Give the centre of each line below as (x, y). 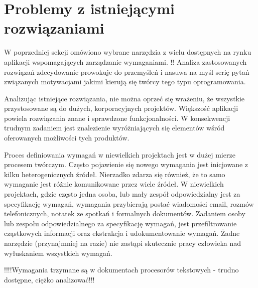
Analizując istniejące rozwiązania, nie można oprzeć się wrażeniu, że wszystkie (124, 98)
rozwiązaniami (54, 28)
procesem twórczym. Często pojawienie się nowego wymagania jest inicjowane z (126, 164)
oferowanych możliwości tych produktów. (67, 138)
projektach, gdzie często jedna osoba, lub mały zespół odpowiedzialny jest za (122, 194)
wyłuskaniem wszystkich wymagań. (58, 253)
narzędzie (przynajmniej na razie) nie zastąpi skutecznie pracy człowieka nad (123, 243)
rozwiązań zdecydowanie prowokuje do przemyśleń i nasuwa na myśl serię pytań (127, 71)
